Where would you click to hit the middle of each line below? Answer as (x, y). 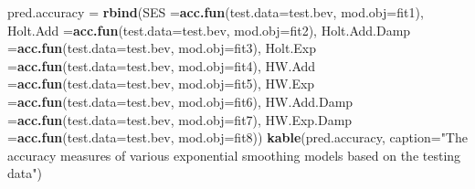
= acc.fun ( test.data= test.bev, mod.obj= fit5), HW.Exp (161, 84)
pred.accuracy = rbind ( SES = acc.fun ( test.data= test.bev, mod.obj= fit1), (216, 12)
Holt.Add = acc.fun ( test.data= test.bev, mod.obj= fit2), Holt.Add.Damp (209, 30)
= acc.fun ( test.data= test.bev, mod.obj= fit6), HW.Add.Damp (180, 101)
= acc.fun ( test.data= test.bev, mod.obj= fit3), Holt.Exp (162, 48)
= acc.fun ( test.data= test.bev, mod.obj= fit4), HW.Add (162, 65)
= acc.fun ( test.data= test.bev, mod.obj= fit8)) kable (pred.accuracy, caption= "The (237, 137)
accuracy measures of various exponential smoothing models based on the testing (234, 155)
